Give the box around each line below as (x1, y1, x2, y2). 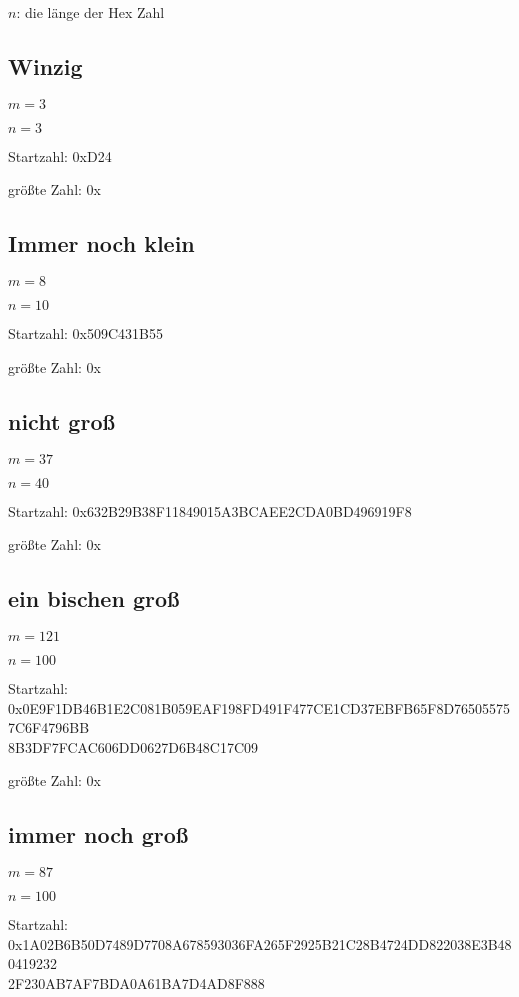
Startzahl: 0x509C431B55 (8, 323, 164, 344)
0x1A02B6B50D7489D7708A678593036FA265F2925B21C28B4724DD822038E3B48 (8, 933, 512, 954)
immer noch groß (8, 819, 189, 850)
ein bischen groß (8, 583, 180, 614)
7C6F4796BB (8, 717, 90, 738)
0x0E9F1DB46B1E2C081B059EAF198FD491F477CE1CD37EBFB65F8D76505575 (8, 697, 511, 718)
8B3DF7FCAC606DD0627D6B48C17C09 (8, 736, 259, 757)
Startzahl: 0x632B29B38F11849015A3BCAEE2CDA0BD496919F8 (8, 500, 412, 521)
